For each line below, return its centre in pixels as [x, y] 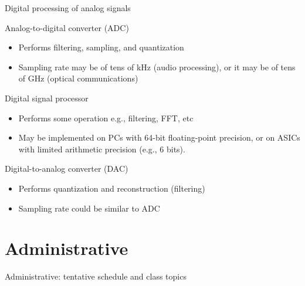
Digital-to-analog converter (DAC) [67, 168]
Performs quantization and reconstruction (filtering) [112, 188]
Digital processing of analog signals [68, 8]
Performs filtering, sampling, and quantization [101, 47]
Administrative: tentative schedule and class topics [96, 276]
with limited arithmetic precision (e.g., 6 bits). [102, 149]
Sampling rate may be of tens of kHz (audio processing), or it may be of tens [157, 67]
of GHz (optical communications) [78, 78]
